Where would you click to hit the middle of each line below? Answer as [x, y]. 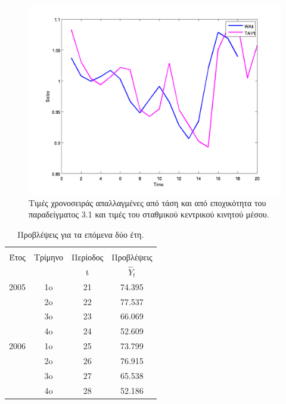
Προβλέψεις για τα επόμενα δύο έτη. [81, 234]
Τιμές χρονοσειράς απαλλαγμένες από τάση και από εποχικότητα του [147, 202]
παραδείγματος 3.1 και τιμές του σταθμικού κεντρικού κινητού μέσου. [149, 214]
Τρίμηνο [49, 257]
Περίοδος [88, 257]
